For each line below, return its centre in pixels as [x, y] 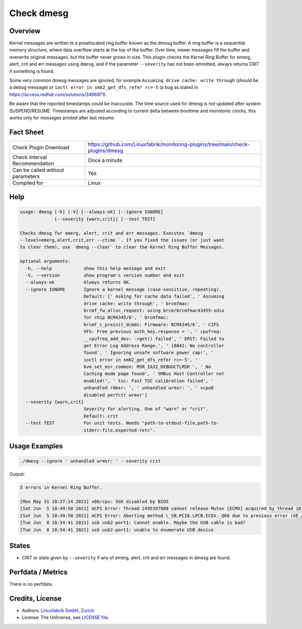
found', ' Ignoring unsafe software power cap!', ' [148, 353]
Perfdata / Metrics [39, 572]
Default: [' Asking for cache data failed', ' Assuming [154, 296]
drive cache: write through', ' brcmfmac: [137, 303]
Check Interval [30, 157]
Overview [25, 31]
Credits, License [35, 598]
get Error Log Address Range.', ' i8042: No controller [154, 345]
